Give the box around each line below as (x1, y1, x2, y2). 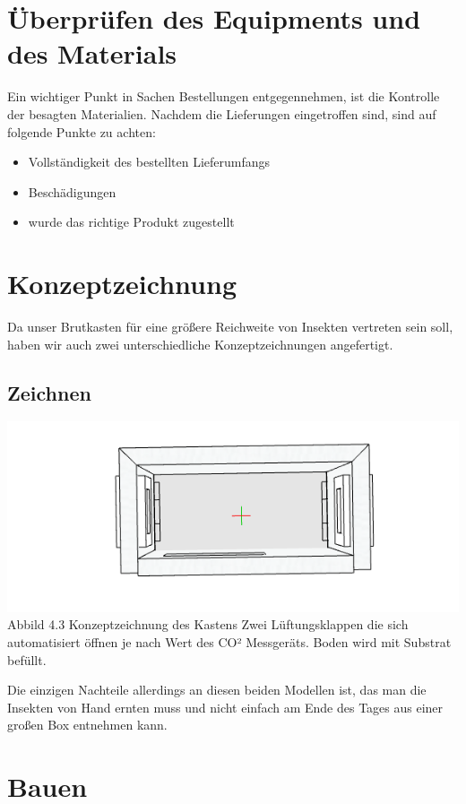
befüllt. (7, 650, 47, 669)
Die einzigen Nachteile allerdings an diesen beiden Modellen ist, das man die (7, 680, 427, 699)
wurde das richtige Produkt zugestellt (28, 212, 235, 231)
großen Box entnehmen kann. (7, 715, 168, 734)
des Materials (7, 35, 177, 72)
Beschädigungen (28, 182, 116, 201)
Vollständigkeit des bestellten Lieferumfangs (28, 152, 271, 171)
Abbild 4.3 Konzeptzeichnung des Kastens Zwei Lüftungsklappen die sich (7, 615, 409, 634)
